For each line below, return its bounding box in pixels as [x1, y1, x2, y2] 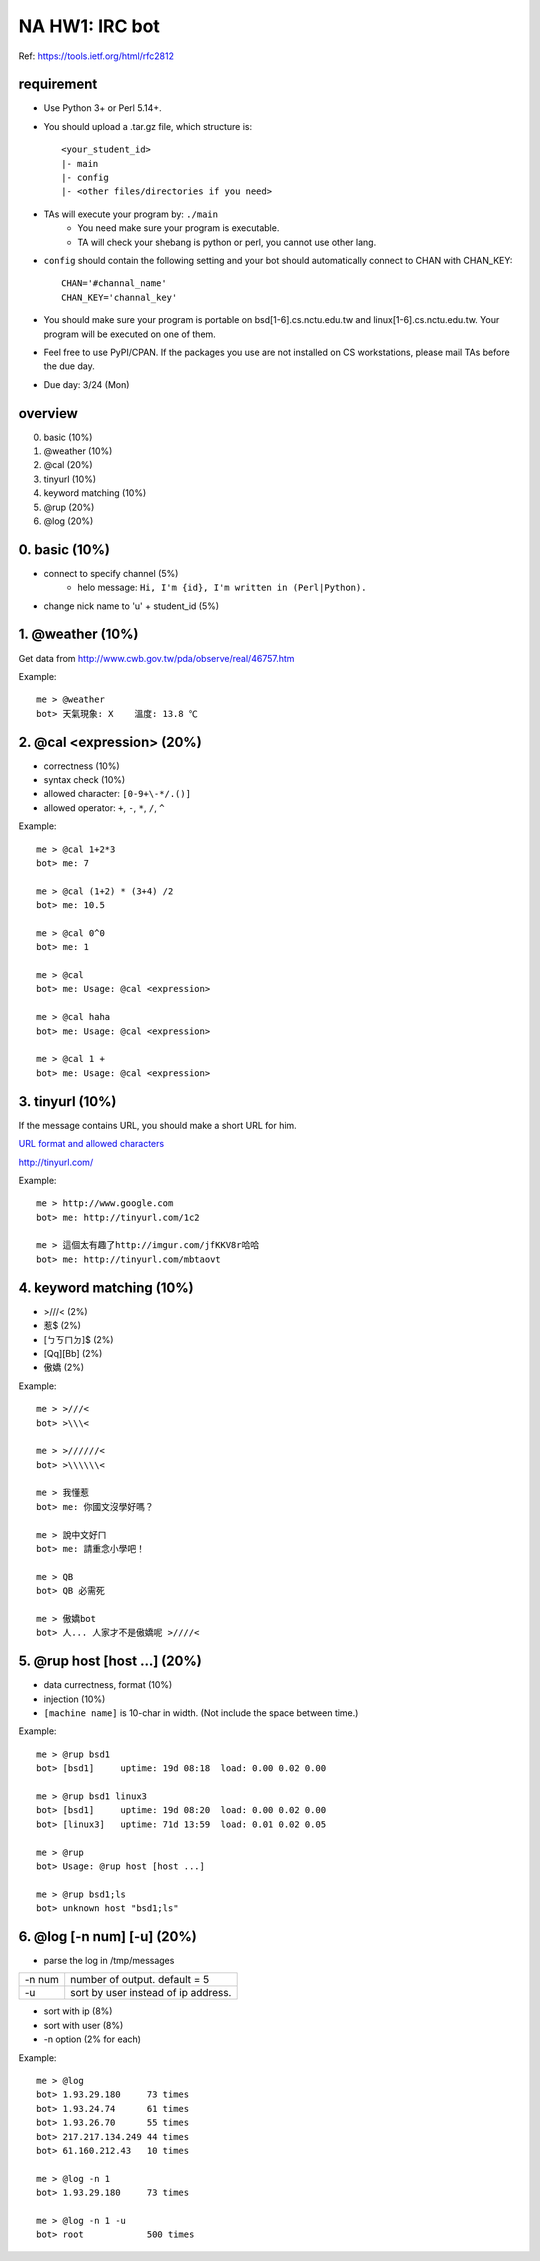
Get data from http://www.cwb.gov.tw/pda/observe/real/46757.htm [18, 652, 295, 664]
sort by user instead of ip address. [70, 1986, 232, 2000]
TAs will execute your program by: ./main [43, 208, 219, 220]
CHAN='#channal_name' [61, 278, 167, 289]
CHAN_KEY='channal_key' [61, 291, 178, 303]
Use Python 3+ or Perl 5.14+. [43, 102, 162, 114]
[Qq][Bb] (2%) [43, 1347, 103, 1359]
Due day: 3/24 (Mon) [43, 378, 130, 390]
